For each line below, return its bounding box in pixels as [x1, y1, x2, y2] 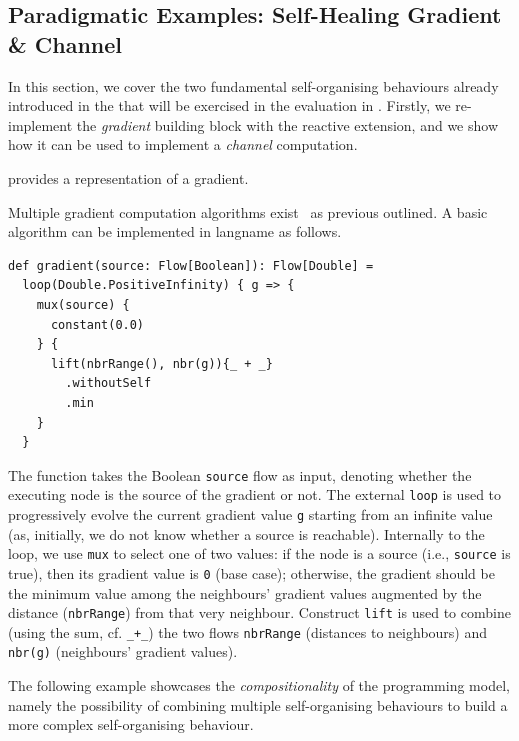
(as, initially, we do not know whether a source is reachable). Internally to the [8, 523, 485, 544]
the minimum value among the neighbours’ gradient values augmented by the [8, 582, 482, 603]
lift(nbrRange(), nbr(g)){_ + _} [50, 356, 273, 371]
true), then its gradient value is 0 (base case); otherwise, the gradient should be [8, 562, 495, 583]
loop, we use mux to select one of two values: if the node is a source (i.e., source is [8, 543, 511, 564]
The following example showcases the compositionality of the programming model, [8, 675, 510, 696]
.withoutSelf [65, 376, 152, 391]
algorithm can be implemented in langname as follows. [8, 221, 342, 242]
